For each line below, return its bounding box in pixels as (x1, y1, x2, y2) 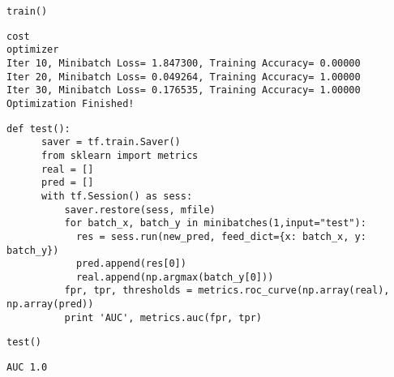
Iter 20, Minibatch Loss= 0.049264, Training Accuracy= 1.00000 (6, 71, 361, 83)
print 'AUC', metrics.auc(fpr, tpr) (64, 311, 262, 323)
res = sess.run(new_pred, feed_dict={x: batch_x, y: (75, 230, 366, 242)
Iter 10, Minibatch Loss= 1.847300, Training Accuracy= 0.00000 (6, 57, 361, 69)
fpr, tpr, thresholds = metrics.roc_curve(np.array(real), (64, 285, 390, 297)
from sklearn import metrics (41, 149, 199, 161)
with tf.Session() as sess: (41, 190, 193, 202)
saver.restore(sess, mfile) (64, 203, 216, 216)
